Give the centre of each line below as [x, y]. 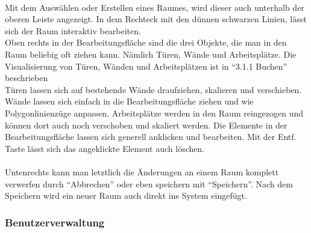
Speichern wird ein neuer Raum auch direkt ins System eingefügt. [126, 195]
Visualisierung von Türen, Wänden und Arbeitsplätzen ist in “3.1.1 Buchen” [146, 66]
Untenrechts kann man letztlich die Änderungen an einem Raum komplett [142, 171]
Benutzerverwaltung [55, 222]
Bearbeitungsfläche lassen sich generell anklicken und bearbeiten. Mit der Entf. [151, 137]
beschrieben [27, 78]
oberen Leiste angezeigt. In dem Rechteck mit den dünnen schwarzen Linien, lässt [156, 19]
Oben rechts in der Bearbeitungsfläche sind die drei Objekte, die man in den [146, 42]
